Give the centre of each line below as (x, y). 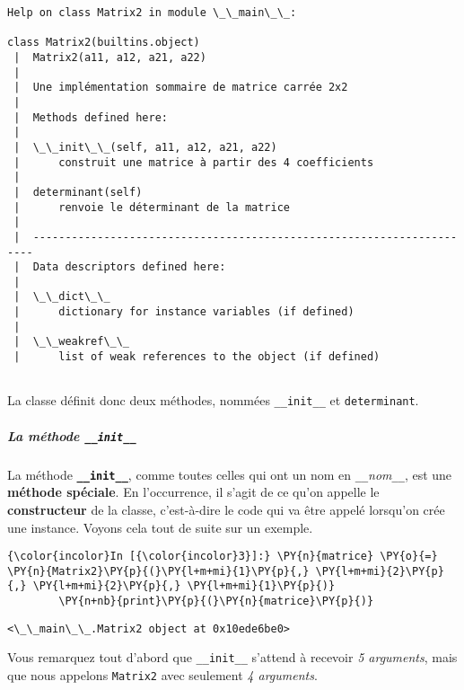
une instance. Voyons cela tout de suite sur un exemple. (160, 527)
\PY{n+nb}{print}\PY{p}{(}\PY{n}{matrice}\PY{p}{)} (216, 602)
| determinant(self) (78, 192)
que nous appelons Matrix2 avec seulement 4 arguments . (162, 675)
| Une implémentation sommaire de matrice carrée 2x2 (181, 88)
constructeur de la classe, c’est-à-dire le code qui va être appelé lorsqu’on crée (226, 509)
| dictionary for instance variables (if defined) (184, 312)
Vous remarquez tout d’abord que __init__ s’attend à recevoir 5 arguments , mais (232, 657)
